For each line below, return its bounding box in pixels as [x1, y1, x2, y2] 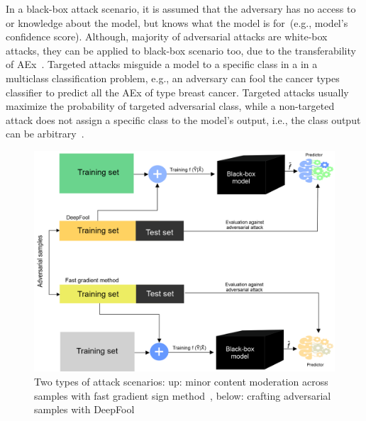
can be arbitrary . [6, 126, 84, 141]
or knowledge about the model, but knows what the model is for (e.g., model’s [6, 15, 348, 30]
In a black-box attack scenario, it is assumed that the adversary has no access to [6, 1, 356, 16]
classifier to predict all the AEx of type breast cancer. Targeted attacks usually [6, 84, 349, 99]
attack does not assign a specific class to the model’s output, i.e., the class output [6, 112, 361, 127]
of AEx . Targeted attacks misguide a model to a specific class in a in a [6, 57, 318, 72]
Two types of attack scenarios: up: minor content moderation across [34, 374, 328, 388]
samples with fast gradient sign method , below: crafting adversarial [34, 388, 331, 403]
